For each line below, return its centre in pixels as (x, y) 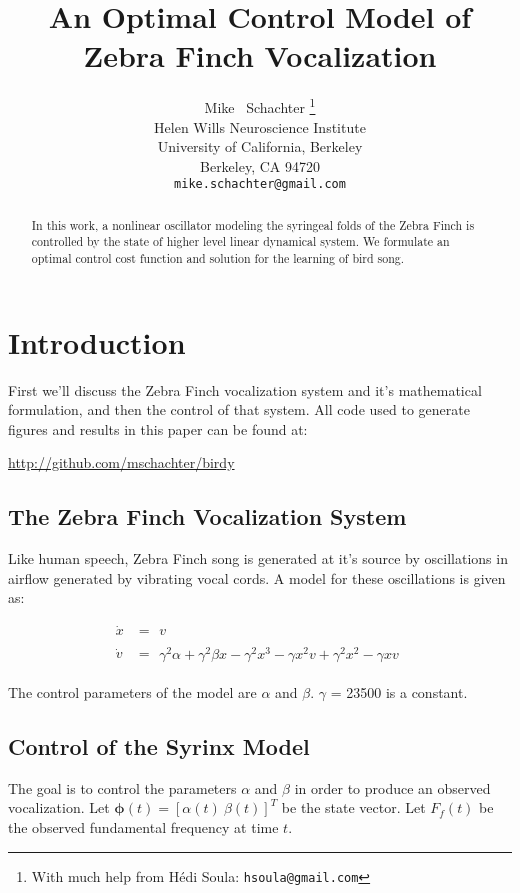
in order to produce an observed (392, 787)
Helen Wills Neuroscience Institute (260, 126)
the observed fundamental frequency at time (143, 826)
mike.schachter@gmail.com (260, 184)
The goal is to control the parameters (122, 787)
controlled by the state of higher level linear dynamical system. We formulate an (240, 241)
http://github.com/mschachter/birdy (121, 462)
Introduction (97, 341)
